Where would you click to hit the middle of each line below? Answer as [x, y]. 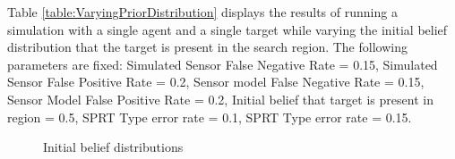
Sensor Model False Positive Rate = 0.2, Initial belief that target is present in [220, 99]
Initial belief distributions [113, 147]
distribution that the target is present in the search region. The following [207, 47]
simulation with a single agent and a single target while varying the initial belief [227, 29]
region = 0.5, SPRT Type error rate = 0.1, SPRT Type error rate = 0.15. [210, 117]
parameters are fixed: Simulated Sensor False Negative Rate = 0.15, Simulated [223, 64]
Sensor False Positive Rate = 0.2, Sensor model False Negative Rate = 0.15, [216, 82]
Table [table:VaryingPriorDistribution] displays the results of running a [202, 12]
